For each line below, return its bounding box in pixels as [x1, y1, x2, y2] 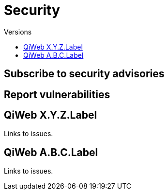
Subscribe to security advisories [4, 68, 165, 80]
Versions [4, 27, 32, 36]
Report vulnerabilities [4, 88, 110, 101]
